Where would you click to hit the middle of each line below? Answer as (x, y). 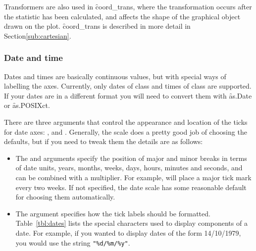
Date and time (33, 58)
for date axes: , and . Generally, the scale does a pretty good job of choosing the (126, 131)
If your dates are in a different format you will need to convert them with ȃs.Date (128, 95)
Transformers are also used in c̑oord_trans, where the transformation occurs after (128, 6)
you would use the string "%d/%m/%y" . (73, 242)
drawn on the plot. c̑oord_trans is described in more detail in (97, 26)
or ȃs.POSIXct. (27, 105)
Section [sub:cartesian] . (38, 35)
